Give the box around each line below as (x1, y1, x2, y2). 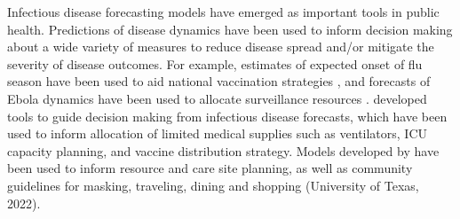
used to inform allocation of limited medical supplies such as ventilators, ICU (7, 124, 428, 143)
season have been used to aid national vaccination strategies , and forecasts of (7, 72, 431, 90)
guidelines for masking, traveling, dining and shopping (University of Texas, (7, 176, 419, 194)
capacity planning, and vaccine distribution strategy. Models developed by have (7, 141, 440, 160)
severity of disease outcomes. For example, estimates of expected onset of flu (7, 54, 423, 73)
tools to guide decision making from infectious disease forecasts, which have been (7, 106, 448, 125)
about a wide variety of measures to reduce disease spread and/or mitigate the (7, 37, 434, 56)
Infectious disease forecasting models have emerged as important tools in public (7, 3, 440, 20)
